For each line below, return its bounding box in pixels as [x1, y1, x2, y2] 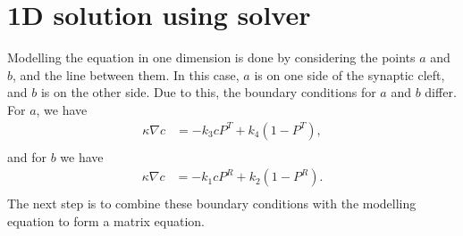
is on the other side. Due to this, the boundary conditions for [40, 83, 376, 102]
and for [7, 147, 47, 166]
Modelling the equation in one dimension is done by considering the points [7, 48, 416, 67]
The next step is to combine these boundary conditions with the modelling [7, 194, 417, 213]
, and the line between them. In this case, [13, 65, 240, 84]
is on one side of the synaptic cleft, [254, 65, 445, 84]
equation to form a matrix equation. [7, 211, 205, 230]
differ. [425, 83, 457, 102]
